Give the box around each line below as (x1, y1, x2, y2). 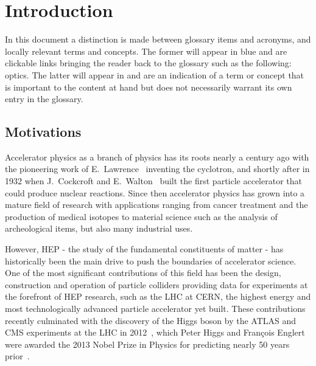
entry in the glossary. (5, 92, 83, 105)
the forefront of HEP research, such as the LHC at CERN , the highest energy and (5, 290, 311, 303)
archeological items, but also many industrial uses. (5, 222, 193, 235)
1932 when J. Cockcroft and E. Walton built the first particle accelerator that (5, 174, 302, 187)
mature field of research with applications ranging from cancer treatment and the (5, 198, 308, 211)
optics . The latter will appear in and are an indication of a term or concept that (5, 68, 304, 81)
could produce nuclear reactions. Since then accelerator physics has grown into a (5, 186, 305, 199)
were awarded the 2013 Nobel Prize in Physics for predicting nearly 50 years (5, 337, 290, 350)
